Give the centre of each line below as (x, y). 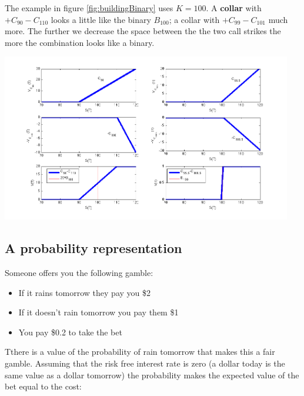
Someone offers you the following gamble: (79, 273)
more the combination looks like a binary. (80, 42)
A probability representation (93, 248)
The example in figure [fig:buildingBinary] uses (89, 8)
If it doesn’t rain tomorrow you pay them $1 (98, 312)
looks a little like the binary (101, 19)
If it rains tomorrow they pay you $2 (84, 292)
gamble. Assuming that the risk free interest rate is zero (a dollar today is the (145, 363)
